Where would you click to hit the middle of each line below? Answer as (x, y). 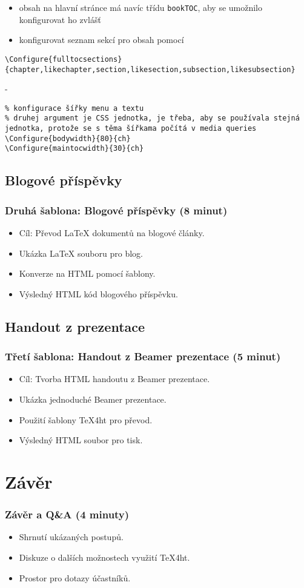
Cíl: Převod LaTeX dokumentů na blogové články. (112, 233)
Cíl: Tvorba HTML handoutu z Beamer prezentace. (114, 379)
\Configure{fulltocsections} (64, 59)
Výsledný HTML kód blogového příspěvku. (98, 293)
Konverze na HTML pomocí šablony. (87, 273)
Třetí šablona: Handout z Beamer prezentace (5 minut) (143, 356)
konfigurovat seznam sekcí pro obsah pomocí (101, 40)
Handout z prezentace (75, 326)
